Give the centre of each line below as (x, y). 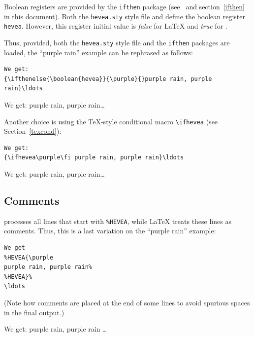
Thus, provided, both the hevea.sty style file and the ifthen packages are (117, 42)
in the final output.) (34, 312)
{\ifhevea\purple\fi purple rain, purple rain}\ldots (94, 158)
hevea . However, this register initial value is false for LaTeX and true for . (116, 26)
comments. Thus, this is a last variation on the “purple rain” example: (110, 231)
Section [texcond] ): (33, 131)
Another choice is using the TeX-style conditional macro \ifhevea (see (111, 121)
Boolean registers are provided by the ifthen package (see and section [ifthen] (124, 6)
